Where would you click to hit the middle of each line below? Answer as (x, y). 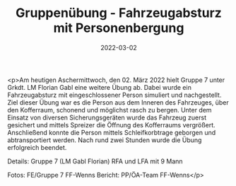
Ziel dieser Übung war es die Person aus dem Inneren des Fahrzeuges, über (118, 102)
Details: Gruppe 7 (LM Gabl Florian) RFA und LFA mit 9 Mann (95, 161)
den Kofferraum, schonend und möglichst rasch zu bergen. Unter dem (110, 110)
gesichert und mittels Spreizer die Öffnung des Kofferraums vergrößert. (111, 124)
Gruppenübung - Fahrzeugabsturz (119, 13)
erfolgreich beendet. (37, 147)
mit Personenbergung (119, 28)
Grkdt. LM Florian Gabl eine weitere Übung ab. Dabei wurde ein (100, 87)
